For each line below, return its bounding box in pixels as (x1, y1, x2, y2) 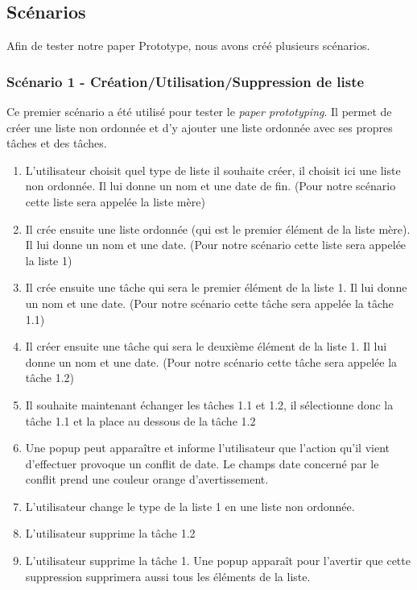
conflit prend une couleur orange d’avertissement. (25, 471, 269, 488)
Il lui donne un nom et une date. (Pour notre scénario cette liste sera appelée (25, 236, 407, 253)
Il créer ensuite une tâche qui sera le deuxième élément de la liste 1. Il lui (25, 338, 387, 355)
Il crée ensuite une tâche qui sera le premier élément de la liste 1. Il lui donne (25, 279, 407, 296)
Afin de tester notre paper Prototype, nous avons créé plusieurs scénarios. (6, 37, 370, 54)
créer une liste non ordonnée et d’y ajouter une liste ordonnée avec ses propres (6, 118, 393, 135)
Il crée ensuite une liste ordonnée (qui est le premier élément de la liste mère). (25, 220, 411, 237)
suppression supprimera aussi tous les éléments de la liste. (25, 567, 311, 584)
